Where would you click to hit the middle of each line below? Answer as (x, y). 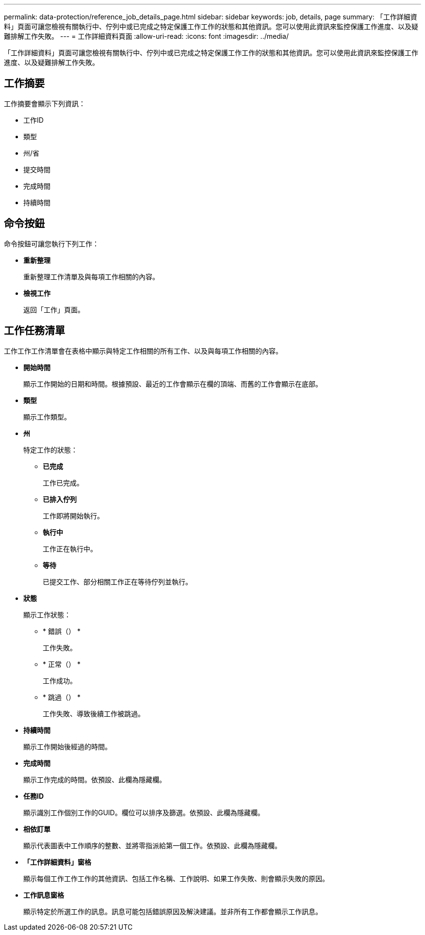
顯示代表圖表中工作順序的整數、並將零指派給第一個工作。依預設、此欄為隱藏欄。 (152, 845)
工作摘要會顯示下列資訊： (45, 103)
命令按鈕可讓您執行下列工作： (51, 243)
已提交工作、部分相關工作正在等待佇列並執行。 (117, 581)
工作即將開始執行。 (73, 516)
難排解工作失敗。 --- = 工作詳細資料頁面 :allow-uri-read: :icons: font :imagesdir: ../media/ (147, 36)
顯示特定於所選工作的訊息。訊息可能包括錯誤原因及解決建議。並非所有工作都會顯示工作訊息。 (173, 911)
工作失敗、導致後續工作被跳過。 (94, 713)
